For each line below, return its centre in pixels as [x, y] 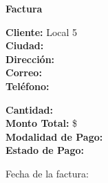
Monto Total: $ [42, 123]
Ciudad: [25, 45]
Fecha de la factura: [47, 173]
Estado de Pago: [45, 150]
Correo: [24, 72]
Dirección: [30, 59]
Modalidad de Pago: [54, 136]
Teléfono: [28, 86]
